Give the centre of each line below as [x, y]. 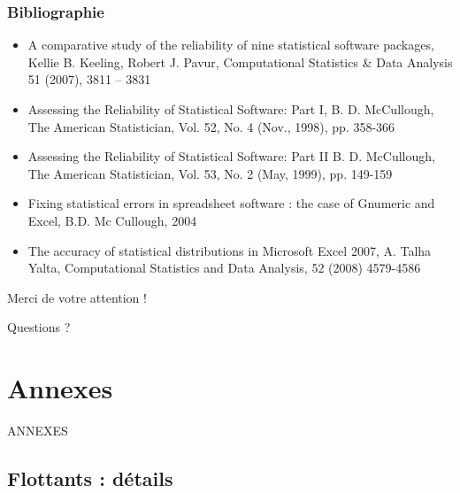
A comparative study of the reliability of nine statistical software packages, [231, 45]
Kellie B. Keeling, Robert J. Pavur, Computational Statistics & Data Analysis [240, 62]
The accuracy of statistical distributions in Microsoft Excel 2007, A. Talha [230, 250]
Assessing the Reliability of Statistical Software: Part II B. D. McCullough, [231, 156]
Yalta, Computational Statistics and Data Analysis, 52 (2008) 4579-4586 [224, 268]
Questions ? [39, 327]
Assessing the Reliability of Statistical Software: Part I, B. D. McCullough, [231, 109]
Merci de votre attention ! [77, 297]
